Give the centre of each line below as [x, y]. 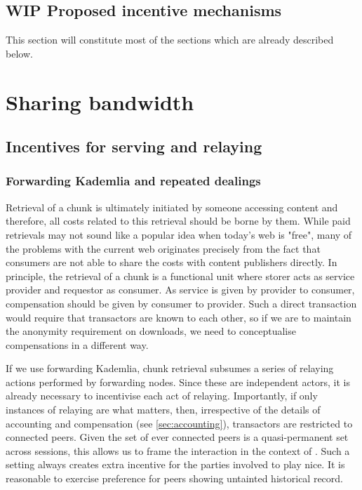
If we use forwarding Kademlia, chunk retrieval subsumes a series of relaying [170, 368]
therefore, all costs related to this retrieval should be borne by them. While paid [178, 221]
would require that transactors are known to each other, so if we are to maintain [179, 317]
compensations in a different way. [77, 344]
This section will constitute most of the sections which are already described [170, 40]
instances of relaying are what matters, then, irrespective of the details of [163, 410]
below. [19, 53]
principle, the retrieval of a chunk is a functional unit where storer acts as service [180, 276]
